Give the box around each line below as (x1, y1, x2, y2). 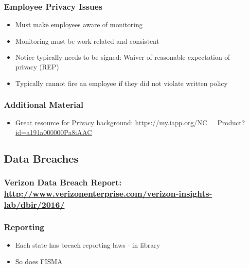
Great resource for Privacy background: (15, 117, 133, 128)
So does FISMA (15, 256, 63, 266)
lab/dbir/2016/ (4, 199, 65, 211)
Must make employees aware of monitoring (15, 19, 142, 30)
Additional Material (4, 99, 84, 111)
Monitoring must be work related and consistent (15, 35, 159, 46)
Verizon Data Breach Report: (4, 176, 122, 188)
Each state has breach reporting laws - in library (15, 240, 160, 250)
